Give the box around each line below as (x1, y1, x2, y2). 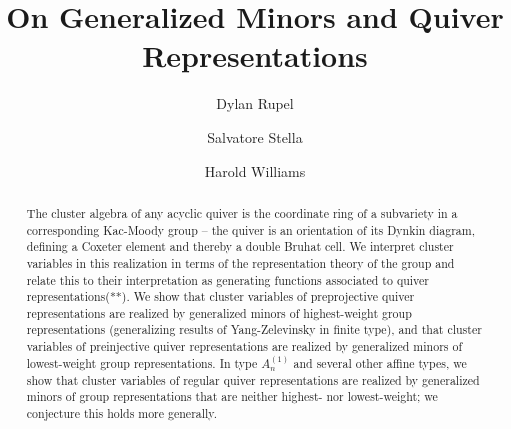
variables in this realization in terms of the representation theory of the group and (26, 254, 455, 271)
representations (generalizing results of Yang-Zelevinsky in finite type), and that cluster (26, 321, 482, 338)
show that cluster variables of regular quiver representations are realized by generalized (26, 371, 480, 388)
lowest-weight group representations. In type (26, 354, 258, 371)
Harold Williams (204, 160, 306, 181)
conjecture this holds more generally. (26, 404, 217, 421)
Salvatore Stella (207, 126, 303, 147)
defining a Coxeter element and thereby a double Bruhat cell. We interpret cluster (26, 238, 454, 255)
